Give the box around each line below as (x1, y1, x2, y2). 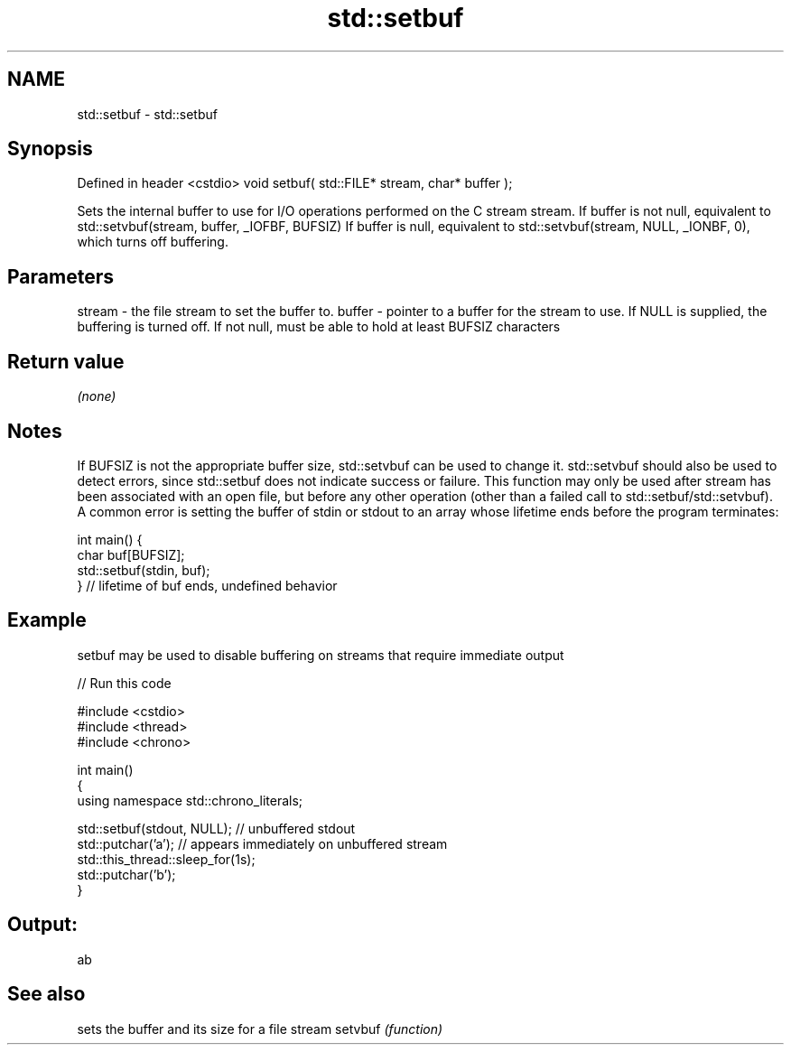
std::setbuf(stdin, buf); (77, 562, 210, 578)
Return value (7, 349, 125, 373)
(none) (77, 388, 116, 405)
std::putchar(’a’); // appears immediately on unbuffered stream (77, 835, 448, 852)
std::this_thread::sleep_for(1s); (77, 851, 256, 867)
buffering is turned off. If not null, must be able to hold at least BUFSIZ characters (77, 319, 561, 335)
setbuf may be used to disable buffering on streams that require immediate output (77, 647, 564, 663)
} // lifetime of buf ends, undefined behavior (77, 577, 338, 593)
